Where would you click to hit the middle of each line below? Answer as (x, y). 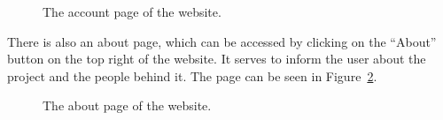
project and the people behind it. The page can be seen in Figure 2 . (192, 75)
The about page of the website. (127, 105)
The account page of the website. (132, 11)
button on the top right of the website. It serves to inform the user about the (217, 59)
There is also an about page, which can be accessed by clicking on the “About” (222, 41)
